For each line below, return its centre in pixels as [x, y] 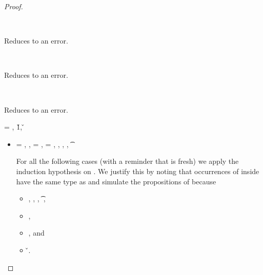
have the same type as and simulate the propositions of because [116, 181]
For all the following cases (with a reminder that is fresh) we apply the [127, 161]
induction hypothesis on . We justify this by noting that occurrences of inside [138, 171]
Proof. [14, 6]
